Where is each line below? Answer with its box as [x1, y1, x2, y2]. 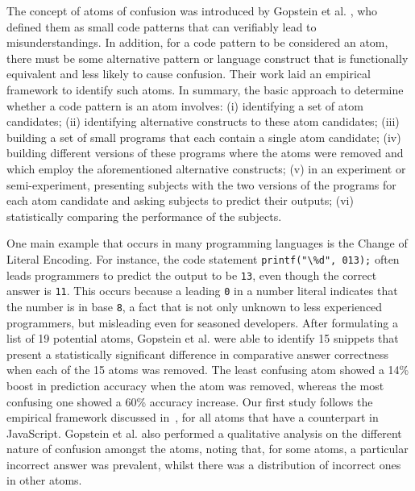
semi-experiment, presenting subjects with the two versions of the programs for [6, 176, 396, 193]
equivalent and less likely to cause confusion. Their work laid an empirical [6, 65, 371, 82]
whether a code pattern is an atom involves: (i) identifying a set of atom [6, 97, 363, 114]
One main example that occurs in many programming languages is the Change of [6, 235, 408, 252]
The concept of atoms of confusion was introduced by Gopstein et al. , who [6, 2, 378, 19]
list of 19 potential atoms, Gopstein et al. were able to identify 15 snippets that [6, 330, 399, 347]
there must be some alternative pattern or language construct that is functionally [6, 49, 409, 66]
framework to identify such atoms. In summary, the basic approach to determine [6, 81, 404, 98]
